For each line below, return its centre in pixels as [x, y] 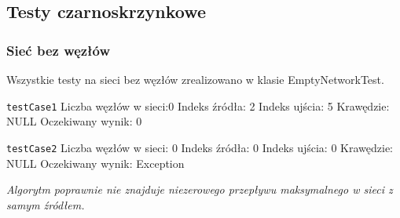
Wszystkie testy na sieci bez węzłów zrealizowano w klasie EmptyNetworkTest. [195, 79]
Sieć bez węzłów [59, 50]
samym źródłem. [46, 204]
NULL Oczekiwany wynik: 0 [74, 121]
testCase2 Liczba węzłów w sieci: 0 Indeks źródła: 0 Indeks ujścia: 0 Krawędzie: [200, 147]
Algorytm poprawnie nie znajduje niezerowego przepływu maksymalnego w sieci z [200, 189]
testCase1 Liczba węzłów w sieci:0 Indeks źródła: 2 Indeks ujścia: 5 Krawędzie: [198, 105]
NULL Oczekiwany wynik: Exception [95, 163]
